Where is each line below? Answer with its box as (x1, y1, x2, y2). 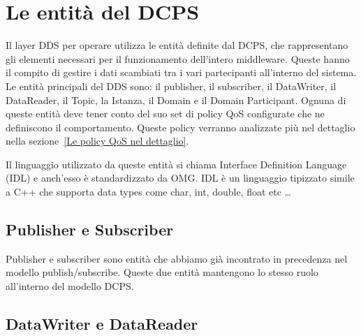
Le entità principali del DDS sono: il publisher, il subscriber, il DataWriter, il (6, 78, 337, 93)
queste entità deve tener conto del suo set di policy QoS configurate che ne (6, 106, 325, 121)
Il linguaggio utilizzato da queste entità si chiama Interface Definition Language (6, 156, 347, 171)
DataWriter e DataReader (6, 313, 198, 335)
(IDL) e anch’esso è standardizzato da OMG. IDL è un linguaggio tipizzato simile (6, 170, 355, 185)
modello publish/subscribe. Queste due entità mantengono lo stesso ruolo (6, 265, 318, 279)
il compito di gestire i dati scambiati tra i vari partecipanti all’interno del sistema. (6, 65, 357, 80)
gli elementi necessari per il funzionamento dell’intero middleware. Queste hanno (6, 51, 350, 66)
